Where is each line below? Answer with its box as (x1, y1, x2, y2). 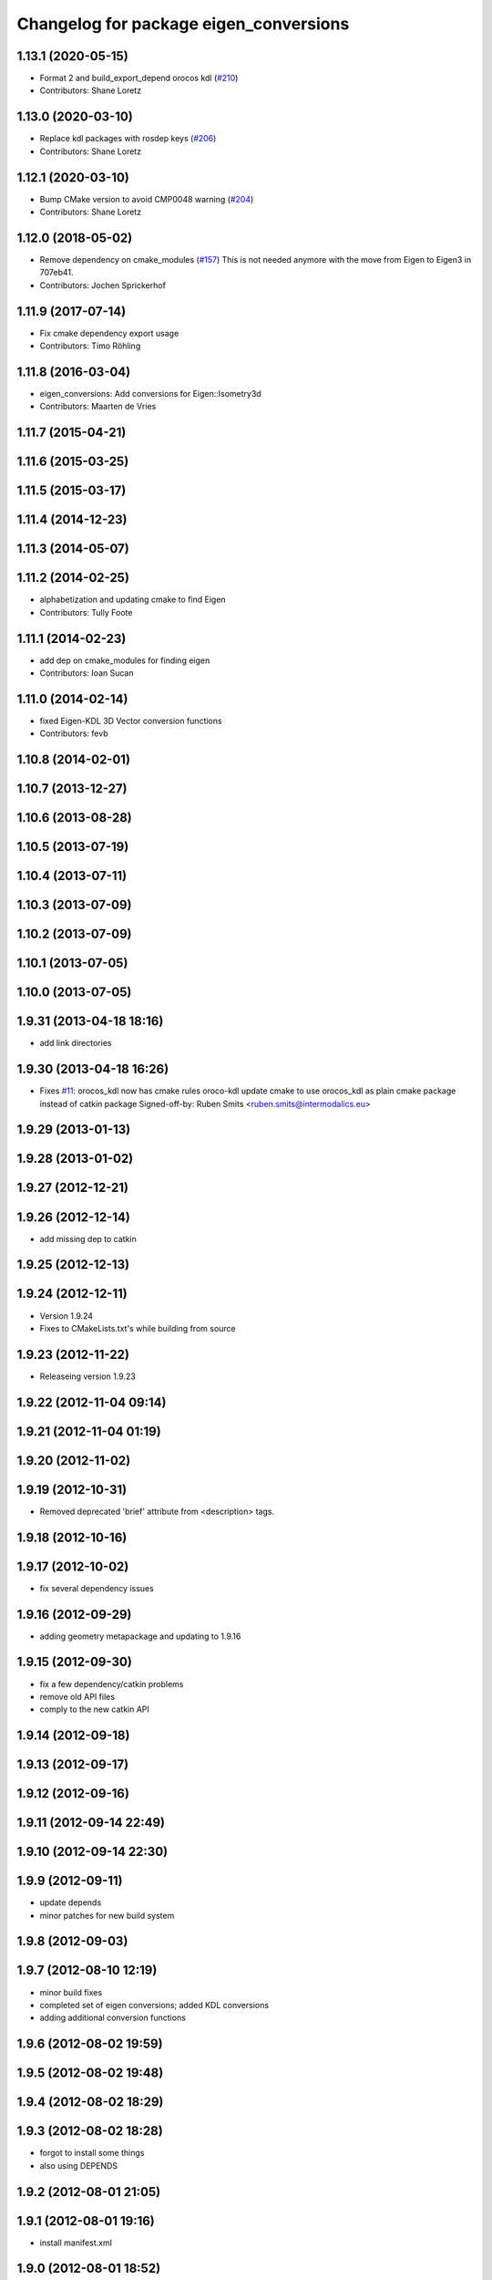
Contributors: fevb (39, 728, 108, 739)
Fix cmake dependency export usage (39, 327, 179, 338)
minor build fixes (39, 1986, 103, 1997)
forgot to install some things (39, 2148, 145, 2159)
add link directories (39, 1038, 112, 1049)
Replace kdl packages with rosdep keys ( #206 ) (39, 133, 217, 144)
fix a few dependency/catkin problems (39, 1678, 184, 1689)
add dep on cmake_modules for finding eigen (39, 655, 210, 666)
